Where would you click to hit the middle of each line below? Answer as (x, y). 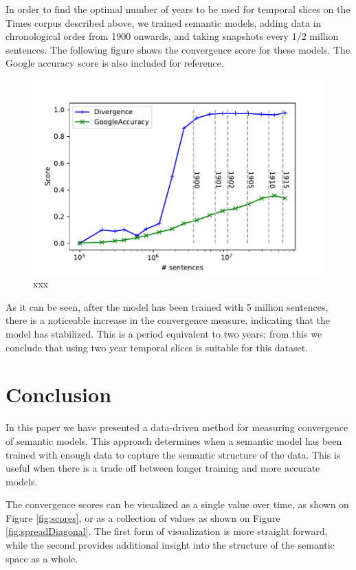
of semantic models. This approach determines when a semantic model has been (174, 440)
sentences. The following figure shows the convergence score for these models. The (178, 49)
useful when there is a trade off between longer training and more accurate (163, 468)
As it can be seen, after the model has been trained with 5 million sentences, (167, 306)
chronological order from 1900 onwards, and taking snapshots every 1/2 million (172, 36)
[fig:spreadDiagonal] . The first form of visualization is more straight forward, (167, 531)
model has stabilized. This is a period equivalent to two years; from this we (164, 333)
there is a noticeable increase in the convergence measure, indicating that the (168, 320)
